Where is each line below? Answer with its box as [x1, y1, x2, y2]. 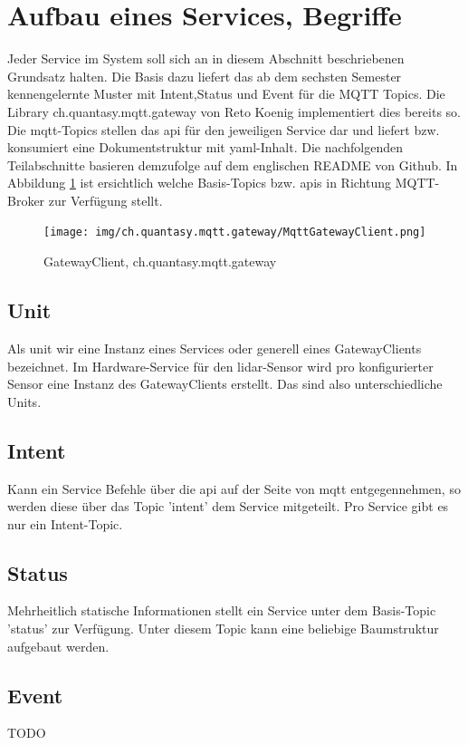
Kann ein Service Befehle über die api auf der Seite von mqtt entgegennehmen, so [7, 479, 461, 498]
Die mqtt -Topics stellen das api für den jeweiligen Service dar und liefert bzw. [7, 120, 440, 139]
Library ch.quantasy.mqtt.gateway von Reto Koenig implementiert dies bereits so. [7, 102, 461, 121]
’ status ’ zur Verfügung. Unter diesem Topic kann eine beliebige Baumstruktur [7, 619, 439, 638]
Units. [7, 392, 42, 411]
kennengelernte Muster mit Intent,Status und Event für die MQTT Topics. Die [7, 84, 445, 103]
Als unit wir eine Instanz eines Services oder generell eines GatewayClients [7, 338, 422, 357]
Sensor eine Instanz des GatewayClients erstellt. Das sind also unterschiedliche [7, 374, 443, 393]
